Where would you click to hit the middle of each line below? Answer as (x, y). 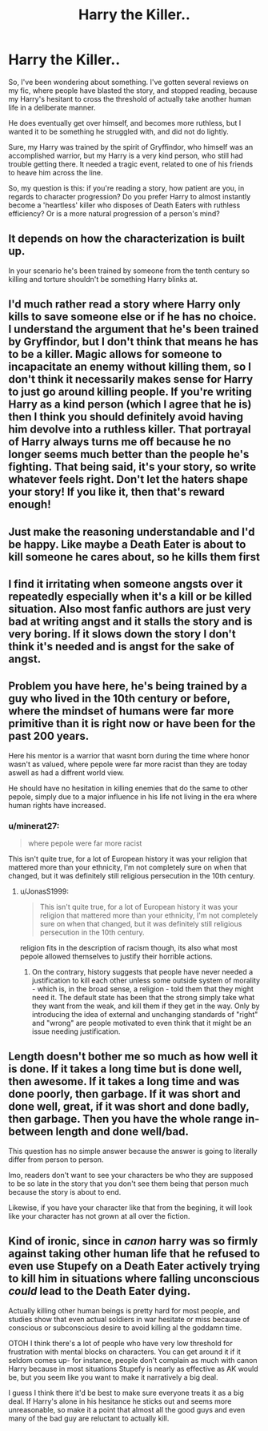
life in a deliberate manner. (52, 107)
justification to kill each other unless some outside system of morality (146, 981)
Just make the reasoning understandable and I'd (132, 531)
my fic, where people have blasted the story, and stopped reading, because (133, 90)
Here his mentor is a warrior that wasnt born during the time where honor (129, 755)
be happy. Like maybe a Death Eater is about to (127, 544)
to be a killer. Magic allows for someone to (115, 354)
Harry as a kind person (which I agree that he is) (130, 405)
